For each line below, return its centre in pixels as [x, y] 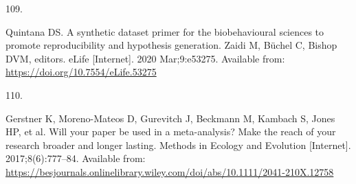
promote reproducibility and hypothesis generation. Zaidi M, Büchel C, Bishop [171, 45]
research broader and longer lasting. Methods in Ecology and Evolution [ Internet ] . [178, 145]
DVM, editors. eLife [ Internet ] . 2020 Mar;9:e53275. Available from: [145, 58]
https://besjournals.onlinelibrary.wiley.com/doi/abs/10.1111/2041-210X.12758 [170, 171]
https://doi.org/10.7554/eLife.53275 [81, 72]
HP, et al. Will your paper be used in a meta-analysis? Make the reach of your [171, 131]
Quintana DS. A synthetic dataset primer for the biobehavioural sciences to [165, 31]
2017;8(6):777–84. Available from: [76, 158]
